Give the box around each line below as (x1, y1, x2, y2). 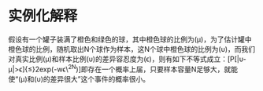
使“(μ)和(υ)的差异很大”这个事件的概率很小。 (8, 74, 150, 83)
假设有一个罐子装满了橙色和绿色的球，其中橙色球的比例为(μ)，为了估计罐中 (8, 35, 252, 44)
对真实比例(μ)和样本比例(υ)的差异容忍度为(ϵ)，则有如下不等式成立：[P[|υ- (8, 54, 246, 64)
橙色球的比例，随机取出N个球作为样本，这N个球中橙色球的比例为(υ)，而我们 (8, 44, 256, 53)
